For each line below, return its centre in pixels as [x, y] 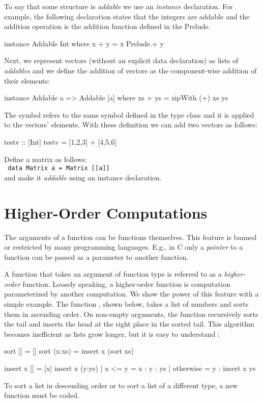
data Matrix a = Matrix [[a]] [59, 168]
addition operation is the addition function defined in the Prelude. [107, 26]
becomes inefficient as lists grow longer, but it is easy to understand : [112, 333]
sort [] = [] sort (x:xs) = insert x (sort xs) [69, 351]
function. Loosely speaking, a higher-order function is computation [126, 284]
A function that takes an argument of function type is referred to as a [113, 274]
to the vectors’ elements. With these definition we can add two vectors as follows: [131, 125]
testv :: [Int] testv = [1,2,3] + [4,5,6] [61, 141]
